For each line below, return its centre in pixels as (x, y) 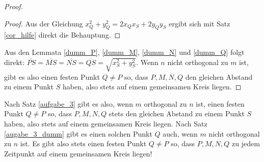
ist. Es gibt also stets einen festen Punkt (83, 143)
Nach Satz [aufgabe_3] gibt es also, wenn (69, 103)
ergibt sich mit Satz (200, 23)
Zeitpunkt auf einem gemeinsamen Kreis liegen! (78, 153)
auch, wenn (180, 133)
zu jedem (246, 143)
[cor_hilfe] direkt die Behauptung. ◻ (62, 35)
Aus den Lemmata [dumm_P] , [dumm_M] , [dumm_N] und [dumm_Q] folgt (124, 52)
